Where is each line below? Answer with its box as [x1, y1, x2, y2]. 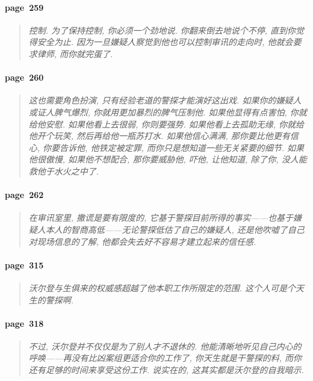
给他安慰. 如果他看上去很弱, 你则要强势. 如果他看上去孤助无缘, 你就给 [28, 117, 305, 130]
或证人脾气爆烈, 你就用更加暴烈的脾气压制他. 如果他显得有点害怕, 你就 [28, 105, 307, 118]
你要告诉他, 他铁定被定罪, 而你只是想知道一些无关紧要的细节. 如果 [43, 141, 305, 153]
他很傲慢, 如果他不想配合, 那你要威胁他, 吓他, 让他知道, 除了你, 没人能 [28, 153, 307, 166]
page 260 [5, 71, 44, 84]
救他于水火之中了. [28, 164, 99, 177]
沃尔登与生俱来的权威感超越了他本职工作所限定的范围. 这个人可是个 [28, 281, 296, 294]
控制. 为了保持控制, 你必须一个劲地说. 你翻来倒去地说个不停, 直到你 [28, 23, 296, 36]
